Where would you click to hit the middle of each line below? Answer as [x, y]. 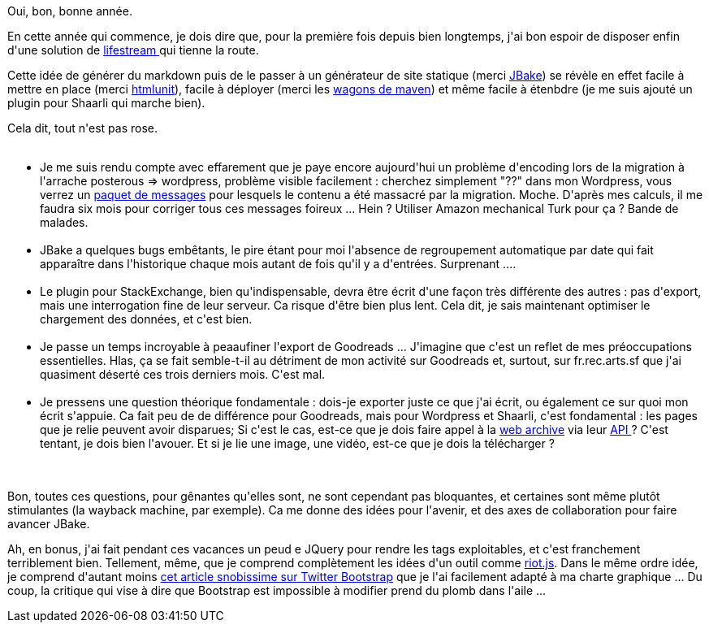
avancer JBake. [49, 524]
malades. [64, 222]
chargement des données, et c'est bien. [146, 319]
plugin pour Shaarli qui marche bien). [106, 103]
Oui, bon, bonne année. [70, 11]
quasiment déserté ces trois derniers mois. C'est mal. [183, 374]
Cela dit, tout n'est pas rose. [82, 128]
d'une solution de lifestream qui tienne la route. [133, 50]
